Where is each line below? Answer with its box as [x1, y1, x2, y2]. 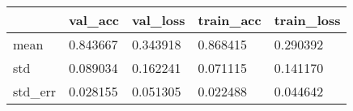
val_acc [69, 11, 120, 29]
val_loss [132, 11, 185, 29]
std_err [13, 82, 57, 100]
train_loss [274, 11, 341, 29]
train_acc [198, 11, 262, 29]
